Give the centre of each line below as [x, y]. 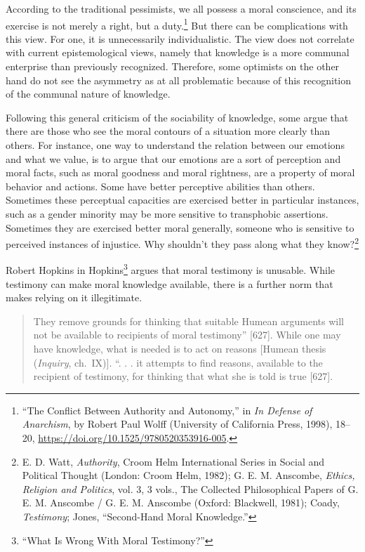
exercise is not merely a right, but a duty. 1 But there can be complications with [177, 24]
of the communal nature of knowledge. [88, 94]
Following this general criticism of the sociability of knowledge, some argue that [177, 117]
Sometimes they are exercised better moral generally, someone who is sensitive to [180, 227]
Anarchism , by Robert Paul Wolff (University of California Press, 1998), [177, 424]
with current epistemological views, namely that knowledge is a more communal [178, 52]
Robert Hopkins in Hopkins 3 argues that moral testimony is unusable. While [171, 269]
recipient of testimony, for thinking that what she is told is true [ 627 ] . [183, 376]
